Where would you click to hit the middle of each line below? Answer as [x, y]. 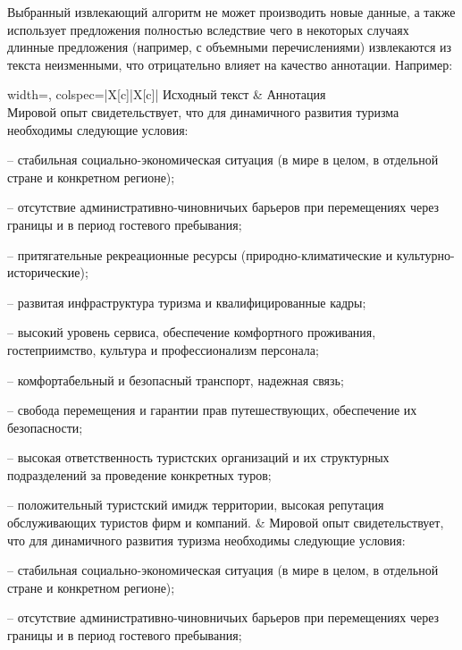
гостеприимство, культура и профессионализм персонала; [163, 349]
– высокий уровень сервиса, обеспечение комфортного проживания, [192, 332]
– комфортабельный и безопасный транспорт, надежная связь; [176, 380]
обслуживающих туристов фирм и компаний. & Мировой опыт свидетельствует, [226, 523]
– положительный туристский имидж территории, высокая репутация [196, 505]
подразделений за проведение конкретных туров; [139, 474]
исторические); [48, 272]
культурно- [425, 254]
